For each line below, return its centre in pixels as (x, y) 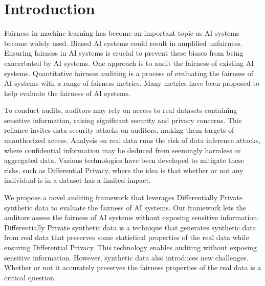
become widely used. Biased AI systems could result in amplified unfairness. (123, 43)
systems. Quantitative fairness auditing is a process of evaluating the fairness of (129, 73)
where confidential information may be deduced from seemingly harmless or (123, 150)
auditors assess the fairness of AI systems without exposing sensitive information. (132, 217)
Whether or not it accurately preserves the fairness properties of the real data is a (133, 267)
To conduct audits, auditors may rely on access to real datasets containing (121, 110)
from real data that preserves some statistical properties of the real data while (127, 237)
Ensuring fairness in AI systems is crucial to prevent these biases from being (124, 53)
